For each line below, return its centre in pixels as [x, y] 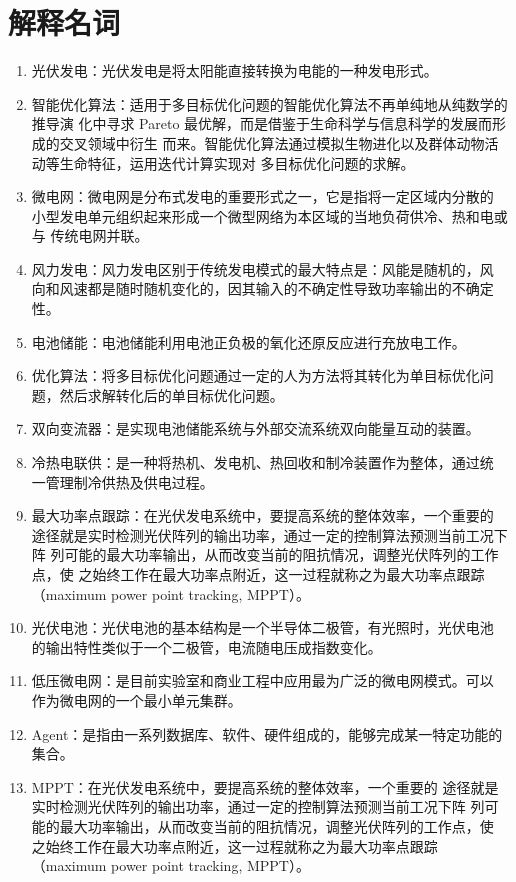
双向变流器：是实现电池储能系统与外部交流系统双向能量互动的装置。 [255, 428]
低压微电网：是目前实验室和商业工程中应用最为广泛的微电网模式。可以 [262, 680]
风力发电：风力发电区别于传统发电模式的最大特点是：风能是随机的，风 [262, 268]
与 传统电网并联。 [90, 235]
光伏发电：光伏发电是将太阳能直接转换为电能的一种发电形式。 [234, 70]
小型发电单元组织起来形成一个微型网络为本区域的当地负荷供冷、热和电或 [269, 215]
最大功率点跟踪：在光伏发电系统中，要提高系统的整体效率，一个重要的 [262, 515]
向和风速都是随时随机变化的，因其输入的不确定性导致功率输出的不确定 [262, 288]
